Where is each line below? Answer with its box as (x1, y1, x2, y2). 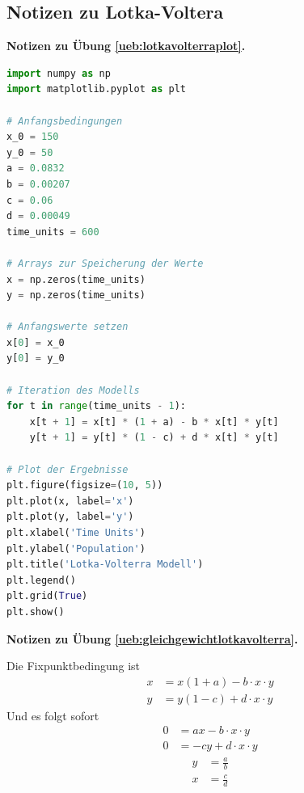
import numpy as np (6, 67, 111, 79)
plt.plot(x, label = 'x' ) (6, 495, 134, 507)
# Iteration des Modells (6, 384, 140, 396)
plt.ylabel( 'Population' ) (6, 542, 146, 555)
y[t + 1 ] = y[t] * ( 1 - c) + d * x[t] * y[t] (29, 432, 279, 444)
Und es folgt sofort (6, 707, 99, 723)
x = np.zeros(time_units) (6, 273, 146, 285)
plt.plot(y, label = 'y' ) (6, 511, 134, 523)
